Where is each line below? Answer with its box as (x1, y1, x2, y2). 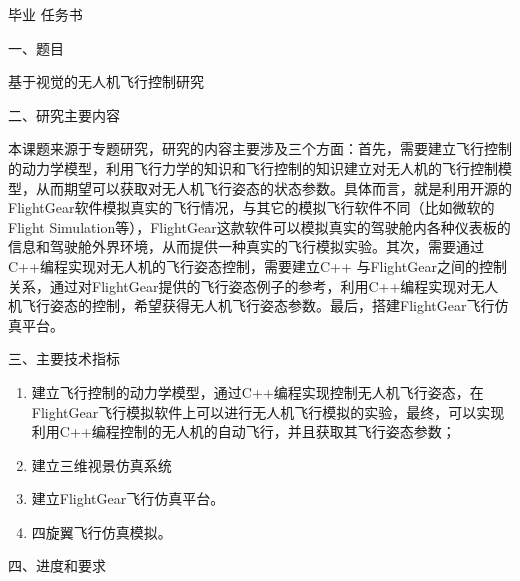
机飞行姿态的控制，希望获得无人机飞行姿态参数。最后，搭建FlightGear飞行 (8, 295, 495, 316)
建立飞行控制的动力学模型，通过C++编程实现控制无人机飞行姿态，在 (31, 381, 484, 402)
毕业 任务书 (8, 4, 83, 24)
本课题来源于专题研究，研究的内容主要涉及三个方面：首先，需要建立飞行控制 (8, 138, 512, 159)
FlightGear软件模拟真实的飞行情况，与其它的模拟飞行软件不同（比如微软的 (8, 197, 495, 218)
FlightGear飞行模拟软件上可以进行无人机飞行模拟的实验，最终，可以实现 (31, 401, 505, 422)
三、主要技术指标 (8, 348, 120, 369)
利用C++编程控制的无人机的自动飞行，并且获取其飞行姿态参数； (31, 421, 456, 442)
